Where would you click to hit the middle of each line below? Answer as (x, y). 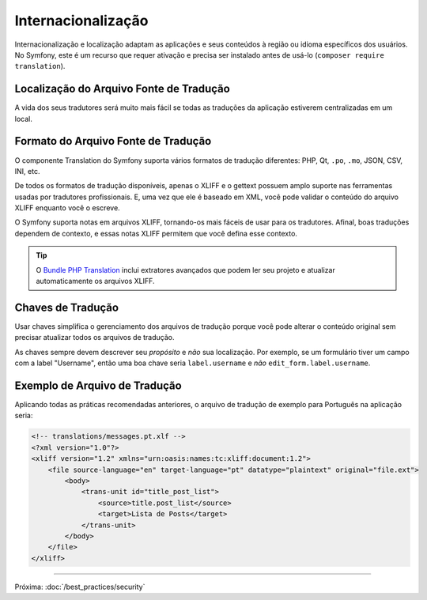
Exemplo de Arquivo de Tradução (98, 385)
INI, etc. (27, 171)
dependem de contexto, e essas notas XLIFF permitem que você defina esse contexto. (156, 233)
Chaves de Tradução (66, 307)
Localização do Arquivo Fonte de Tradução (123, 89)
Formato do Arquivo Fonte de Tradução (113, 141)
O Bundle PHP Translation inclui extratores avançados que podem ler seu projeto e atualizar (185, 270)
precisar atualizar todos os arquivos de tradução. (94, 338)
